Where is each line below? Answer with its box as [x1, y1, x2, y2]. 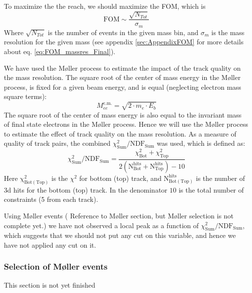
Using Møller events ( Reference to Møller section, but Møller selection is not [4, 210, 234, 220]
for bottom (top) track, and [79, 173, 162, 183]
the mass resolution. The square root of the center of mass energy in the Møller [4, 72, 241, 82]
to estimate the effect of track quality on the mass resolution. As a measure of [4, 128, 236, 138]
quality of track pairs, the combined [4, 138, 111, 148]
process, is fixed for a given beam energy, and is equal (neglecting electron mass [4, 81, 241, 92]
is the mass [211, 27, 245, 37]
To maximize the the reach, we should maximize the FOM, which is [4, 1, 206, 11]
